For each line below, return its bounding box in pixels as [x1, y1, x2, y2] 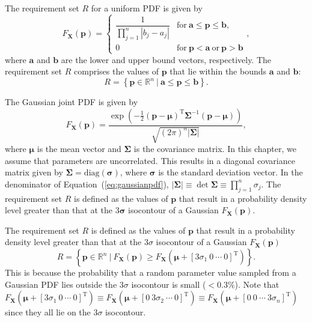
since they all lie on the [5, 306, 91, 318]
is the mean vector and [37, 142, 121, 155]
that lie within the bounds [170, 65, 267, 77]
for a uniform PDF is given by [91, 2, 203, 14]
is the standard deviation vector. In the [158, 166, 303, 178]
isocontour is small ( [131, 278, 206, 290]
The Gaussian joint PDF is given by [5, 96, 138, 108]
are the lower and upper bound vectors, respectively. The [61, 53, 272, 65]
